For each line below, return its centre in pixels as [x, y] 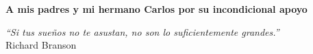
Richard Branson [41, 45]
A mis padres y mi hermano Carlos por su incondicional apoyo [156, 9]
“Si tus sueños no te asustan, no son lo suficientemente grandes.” [142, 31]
